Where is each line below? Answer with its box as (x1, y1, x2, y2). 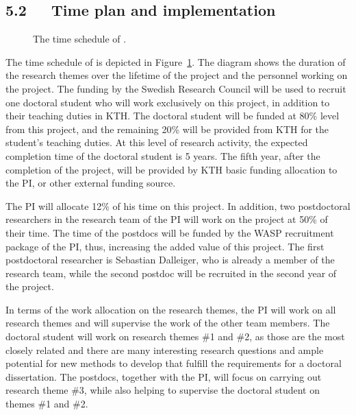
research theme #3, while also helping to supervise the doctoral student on (5, 383, 320, 397)
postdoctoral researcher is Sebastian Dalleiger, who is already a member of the (5, 252, 335, 267)
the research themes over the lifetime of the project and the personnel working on (5, 68, 348, 82)
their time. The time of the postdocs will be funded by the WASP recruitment (5, 225, 334, 239)
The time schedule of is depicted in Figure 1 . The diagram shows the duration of (5, 54, 346, 69)
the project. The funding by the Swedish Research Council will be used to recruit (5, 81, 346, 95)
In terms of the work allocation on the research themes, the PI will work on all (5, 302, 336, 316)
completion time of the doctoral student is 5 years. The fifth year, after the (5, 148, 320, 163)
